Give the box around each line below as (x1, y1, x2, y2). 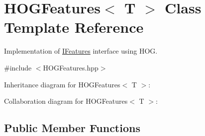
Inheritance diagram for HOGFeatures (4, 79, 120, 89)
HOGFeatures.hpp (43, 62, 99, 72)
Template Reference (4, 17, 144, 37)
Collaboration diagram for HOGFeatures (4, 96, 128, 106)
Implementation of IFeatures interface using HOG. (4, 46, 158, 56)
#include (4, 62, 32, 72)
